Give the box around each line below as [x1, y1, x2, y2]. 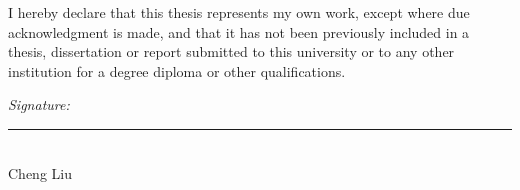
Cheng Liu [8, 162, 72, 183]
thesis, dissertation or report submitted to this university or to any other [8, 41, 455, 62]
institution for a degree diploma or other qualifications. [8, 60, 346, 81]
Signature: [8, 94, 70, 115]
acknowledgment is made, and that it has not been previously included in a [8, 21, 470, 42]
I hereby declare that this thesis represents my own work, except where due [8, 2, 470, 22]
